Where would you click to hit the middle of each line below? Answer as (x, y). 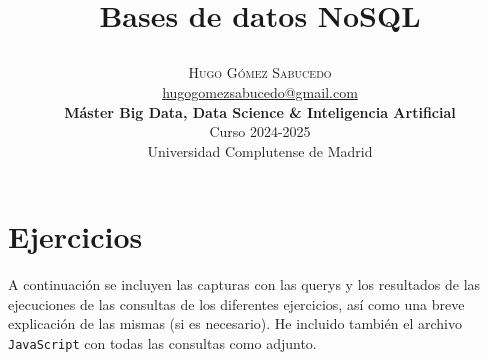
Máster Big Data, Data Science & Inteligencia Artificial (260, 111)
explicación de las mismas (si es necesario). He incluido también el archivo (235, 323)
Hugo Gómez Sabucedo (260, 72)
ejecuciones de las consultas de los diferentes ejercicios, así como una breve (236, 303)
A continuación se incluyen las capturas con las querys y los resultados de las (244, 284)
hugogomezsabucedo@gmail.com (260, 91)
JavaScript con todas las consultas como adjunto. (162, 343)
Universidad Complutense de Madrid (260, 150)
